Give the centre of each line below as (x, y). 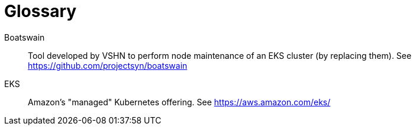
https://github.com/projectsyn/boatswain (108, 65)
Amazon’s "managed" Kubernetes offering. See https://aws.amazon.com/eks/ (179, 102)
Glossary (41, 11)
